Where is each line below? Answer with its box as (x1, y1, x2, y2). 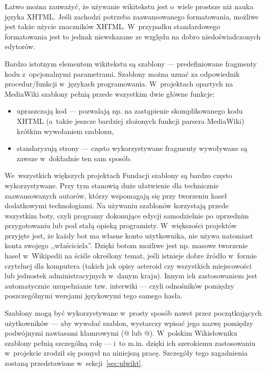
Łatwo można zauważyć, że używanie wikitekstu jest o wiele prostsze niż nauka (5, 1, 254, 11)
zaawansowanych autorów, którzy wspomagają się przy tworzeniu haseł (5, 190, 227, 201)
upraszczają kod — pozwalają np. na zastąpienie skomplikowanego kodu (16, 105, 243, 116)
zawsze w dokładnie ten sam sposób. (16, 152, 132, 163)
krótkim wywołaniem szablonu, (16, 125, 114, 136)
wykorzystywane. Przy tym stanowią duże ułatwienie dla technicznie (5, 180, 219, 190)
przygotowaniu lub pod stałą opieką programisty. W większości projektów (5, 220, 237, 231)
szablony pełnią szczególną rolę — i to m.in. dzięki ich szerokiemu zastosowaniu (5, 337, 256, 348)
